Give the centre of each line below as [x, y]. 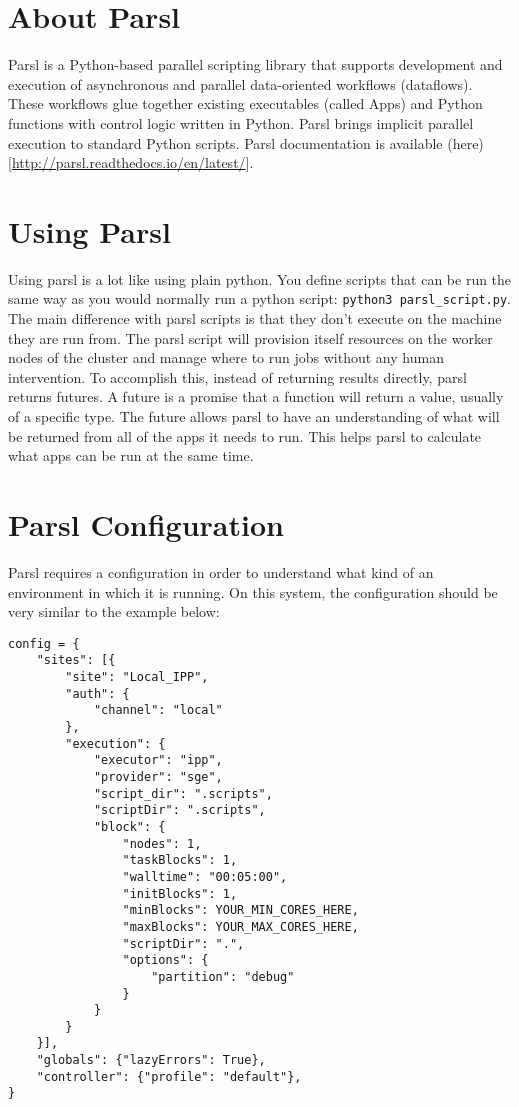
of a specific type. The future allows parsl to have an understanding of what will [254, 416]
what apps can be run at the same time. [131, 455]
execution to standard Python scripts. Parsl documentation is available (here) [246, 142]
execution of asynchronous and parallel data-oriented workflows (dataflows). [240, 83]
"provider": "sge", [158, 776]
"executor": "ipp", [158, 760]
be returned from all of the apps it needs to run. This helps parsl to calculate [245, 435]
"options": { [165, 960]
